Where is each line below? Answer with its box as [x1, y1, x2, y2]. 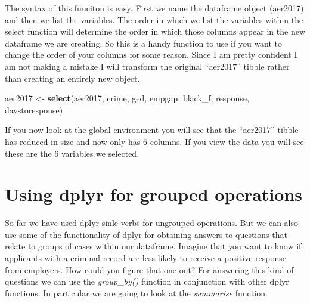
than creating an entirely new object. [5, 72, 140, 84]
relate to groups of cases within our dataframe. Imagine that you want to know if [5, 240, 302, 252]
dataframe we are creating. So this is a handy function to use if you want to [5, 36, 283, 49]
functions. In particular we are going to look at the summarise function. [5, 286, 268, 299]
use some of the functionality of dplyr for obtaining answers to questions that [5, 228, 287, 240]
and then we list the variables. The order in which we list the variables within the [5, 13, 303, 26]
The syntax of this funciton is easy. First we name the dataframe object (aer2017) [5, 2, 304, 14]
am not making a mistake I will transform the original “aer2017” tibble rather [5, 60, 290, 72]
